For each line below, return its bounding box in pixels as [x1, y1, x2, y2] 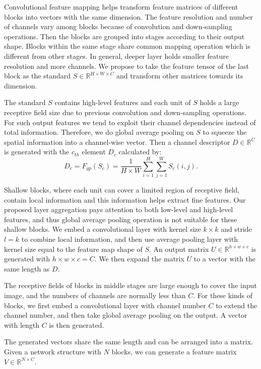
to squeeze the [203, 127, 247, 137]
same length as [4, 263, 50, 273]
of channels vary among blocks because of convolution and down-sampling [4, 21, 232, 32]
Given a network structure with [4, 346, 101, 356]
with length [4, 319, 40, 330]
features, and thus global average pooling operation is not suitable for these [4, 214, 237, 224]
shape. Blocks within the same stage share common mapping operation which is [4, 41, 250, 51]
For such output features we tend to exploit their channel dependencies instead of [4, 117, 256, 127]
